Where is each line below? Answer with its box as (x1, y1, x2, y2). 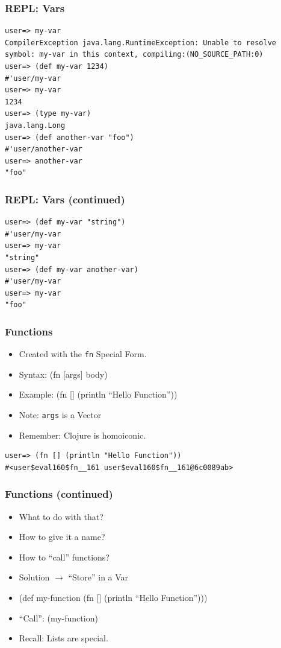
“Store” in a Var (68, 571, 129, 583)
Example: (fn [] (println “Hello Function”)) (19, 388, 178, 401)
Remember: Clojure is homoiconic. (19, 428, 146, 441)
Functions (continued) (5, 486, 113, 501)
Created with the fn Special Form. (19, 348, 147, 360)
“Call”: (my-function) (19, 611, 98, 624)
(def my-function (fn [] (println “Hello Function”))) (19, 591, 208, 603)
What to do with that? (19, 510, 103, 523)
